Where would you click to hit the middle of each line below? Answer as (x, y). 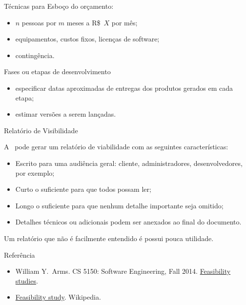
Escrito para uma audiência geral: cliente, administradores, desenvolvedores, (129, 163)
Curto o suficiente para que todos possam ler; (83, 189)
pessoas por (39, 22)
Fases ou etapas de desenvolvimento (57, 71)
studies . (27, 280)
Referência (20, 254)
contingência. (35, 55)
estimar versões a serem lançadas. (66, 114)
